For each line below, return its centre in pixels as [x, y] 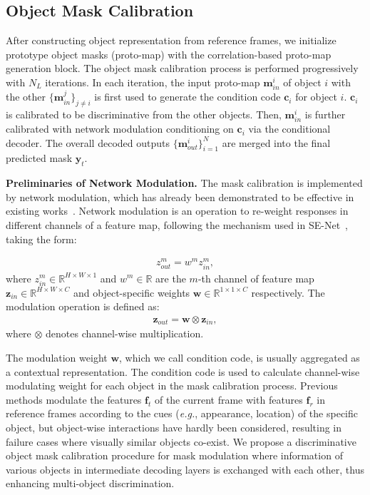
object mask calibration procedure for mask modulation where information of [174, 455]
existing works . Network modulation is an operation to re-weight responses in [177, 211]
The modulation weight [57, 357]
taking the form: [41, 239]
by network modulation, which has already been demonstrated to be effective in [180, 197]
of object [302, 82]
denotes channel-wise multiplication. [125, 333]
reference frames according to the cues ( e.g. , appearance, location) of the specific [182, 413]
